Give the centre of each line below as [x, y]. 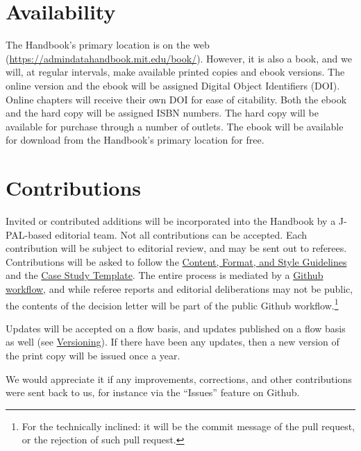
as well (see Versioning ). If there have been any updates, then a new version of [173, 342]
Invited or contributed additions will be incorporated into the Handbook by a [171, 221]
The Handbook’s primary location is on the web [108, 45]
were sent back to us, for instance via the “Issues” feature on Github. [153, 392]
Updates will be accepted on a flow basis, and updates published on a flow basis [176, 328]
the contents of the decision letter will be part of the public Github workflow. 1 [172, 304]
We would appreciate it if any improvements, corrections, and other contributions [179, 378]
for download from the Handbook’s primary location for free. [135, 140]
